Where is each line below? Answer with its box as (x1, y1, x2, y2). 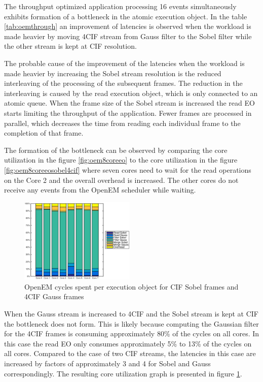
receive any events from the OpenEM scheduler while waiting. (4, 184, 196, 195)
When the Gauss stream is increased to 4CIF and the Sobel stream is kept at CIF (4, 308, 258, 319)
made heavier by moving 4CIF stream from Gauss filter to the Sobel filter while (4, 30, 252, 41)
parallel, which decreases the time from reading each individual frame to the (4, 117, 241, 128)
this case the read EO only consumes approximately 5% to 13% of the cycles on (4, 338, 252, 348)
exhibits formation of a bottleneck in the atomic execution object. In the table (4, 11, 247, 21)
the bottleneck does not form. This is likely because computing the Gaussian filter (4, 318, 259, 329)
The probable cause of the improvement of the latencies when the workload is (4, 57, 245, 68)
